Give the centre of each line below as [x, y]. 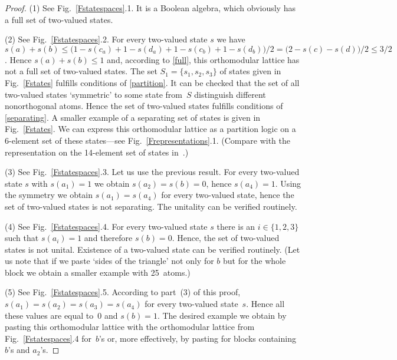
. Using [288, 183]
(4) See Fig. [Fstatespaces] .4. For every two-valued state [106, 226]
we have [231, 39]
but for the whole [255, 261]
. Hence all [265, 304]
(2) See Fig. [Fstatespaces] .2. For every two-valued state [106, 39]
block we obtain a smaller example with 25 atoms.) [98, 272]
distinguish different [230, 94]
